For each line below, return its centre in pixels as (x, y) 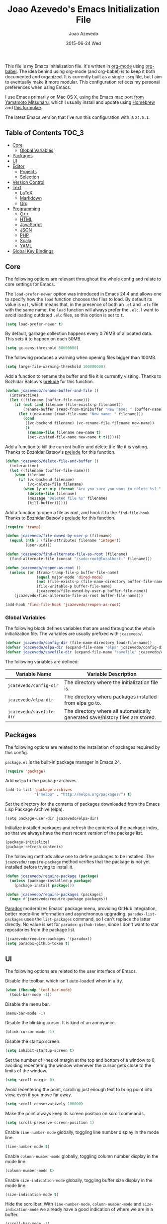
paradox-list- (142, 915)
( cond (29, 419)
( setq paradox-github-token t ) (38, 944)
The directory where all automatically (108, 711)
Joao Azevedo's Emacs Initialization (83, 9)
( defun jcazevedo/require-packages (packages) (54, 895)
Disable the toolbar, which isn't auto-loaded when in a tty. (64, 981)
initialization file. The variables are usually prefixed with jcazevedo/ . (74, 634)
